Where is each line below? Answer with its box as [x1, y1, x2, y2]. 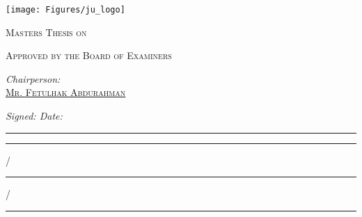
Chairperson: [6, 71, 61, 86]
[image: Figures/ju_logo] [6, 5, 125, 15]
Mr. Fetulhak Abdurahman [6, 85, 126, 99]
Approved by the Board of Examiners [6, 48, 172, 63]
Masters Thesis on [6, 24, 87, 39]
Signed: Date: [6, 108, 63, 123]
